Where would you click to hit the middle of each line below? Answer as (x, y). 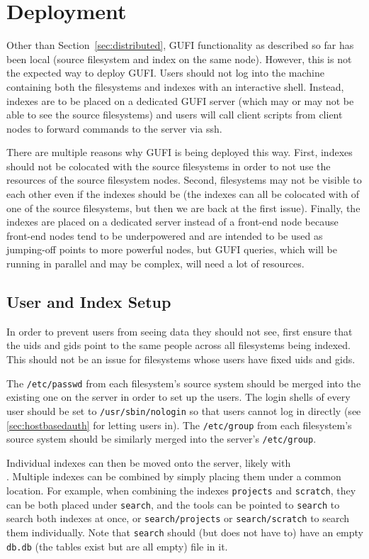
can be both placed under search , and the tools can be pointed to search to (173, 504)
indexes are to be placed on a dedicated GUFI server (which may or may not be (180, 100)
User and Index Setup (89, 302)
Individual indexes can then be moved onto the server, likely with (149, 462)
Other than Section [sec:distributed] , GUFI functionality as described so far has (180, 45)
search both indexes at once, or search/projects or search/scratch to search (178, 518)
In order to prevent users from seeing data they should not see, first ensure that (180, 331)
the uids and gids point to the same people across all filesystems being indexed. (178, 345)
